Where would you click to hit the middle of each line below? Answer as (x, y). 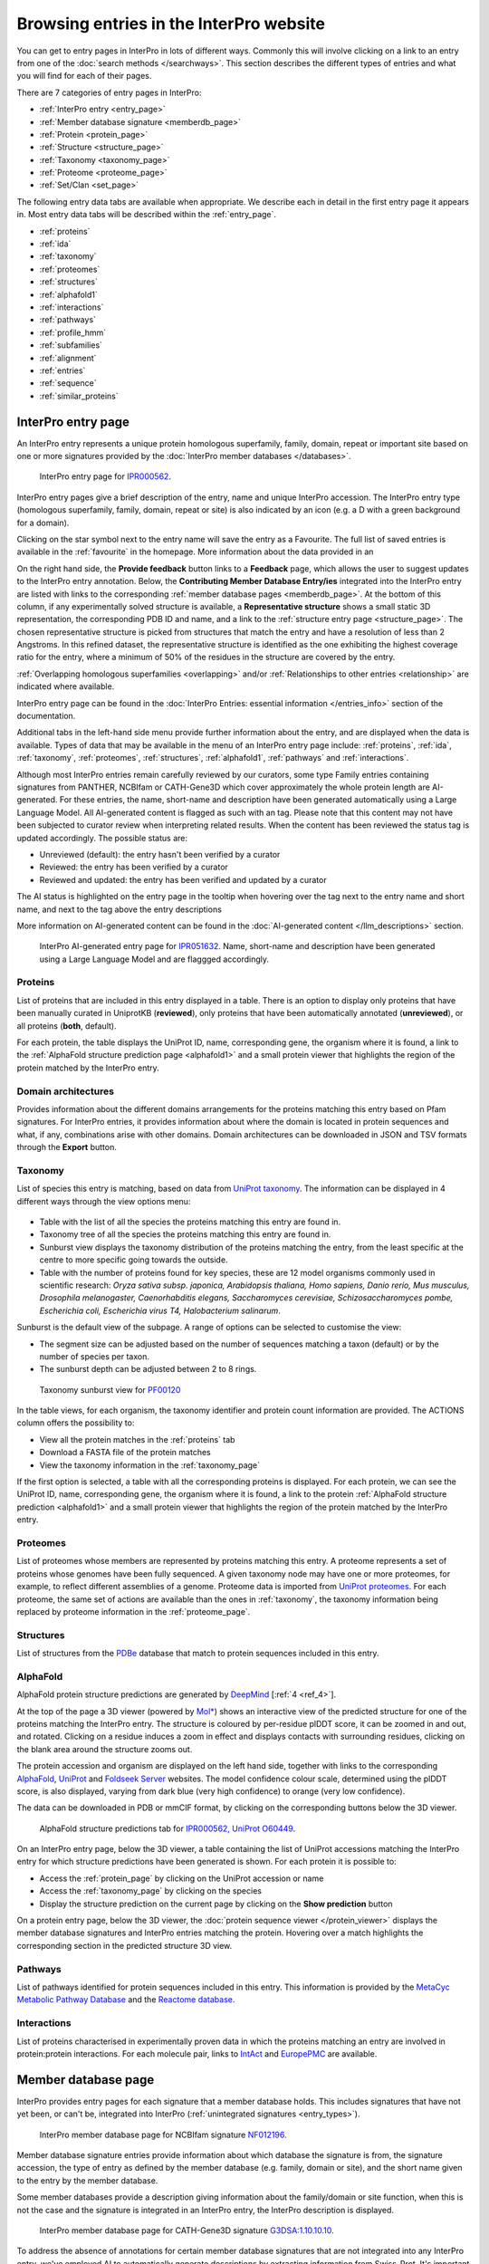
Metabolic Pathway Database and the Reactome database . (126, 2000)
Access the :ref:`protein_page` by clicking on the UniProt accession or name (182, 1878)
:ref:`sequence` (68, 383)
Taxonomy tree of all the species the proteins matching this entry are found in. (185, 1234)
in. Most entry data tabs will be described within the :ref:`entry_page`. (146, 215)
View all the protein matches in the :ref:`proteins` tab (137, 1439)
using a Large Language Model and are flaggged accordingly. (154, 959)
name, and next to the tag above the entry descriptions (119, 909)
